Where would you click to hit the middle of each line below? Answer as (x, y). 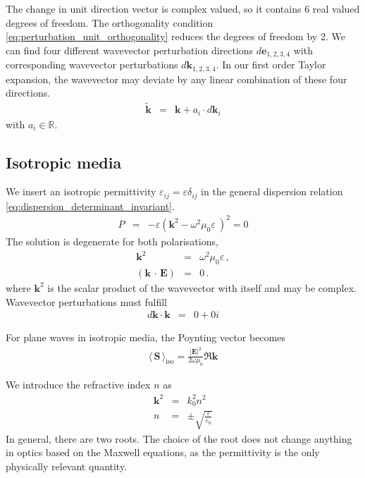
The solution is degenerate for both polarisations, (112, 241)
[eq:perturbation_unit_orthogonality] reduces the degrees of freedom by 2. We (175, 36)
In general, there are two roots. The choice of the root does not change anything (179, 438)
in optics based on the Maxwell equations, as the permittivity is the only (163, 452)
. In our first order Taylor (271, 65)
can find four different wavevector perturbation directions (130, 50)
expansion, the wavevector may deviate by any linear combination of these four (177, 79)
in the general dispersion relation (272, 191)
